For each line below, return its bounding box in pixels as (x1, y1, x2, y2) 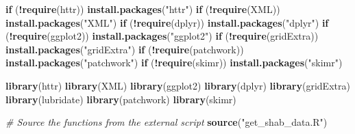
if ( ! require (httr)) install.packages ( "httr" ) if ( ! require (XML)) (5, 2, 280, 16)
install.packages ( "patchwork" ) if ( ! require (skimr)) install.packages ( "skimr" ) (5, 55, 343, 70)
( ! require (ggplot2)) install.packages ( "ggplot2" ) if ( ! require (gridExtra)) (5, 29, 319, 43)
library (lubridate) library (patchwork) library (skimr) (5, 92, 236, 106)
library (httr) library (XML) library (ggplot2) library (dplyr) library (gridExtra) (5, 78, 350, 92)
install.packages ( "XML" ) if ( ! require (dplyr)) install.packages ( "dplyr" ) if (5, 15, 329, 29)
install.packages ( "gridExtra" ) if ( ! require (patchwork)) (5, 42, 244, 56)
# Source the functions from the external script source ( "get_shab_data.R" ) (5, 115, 328, 129)
